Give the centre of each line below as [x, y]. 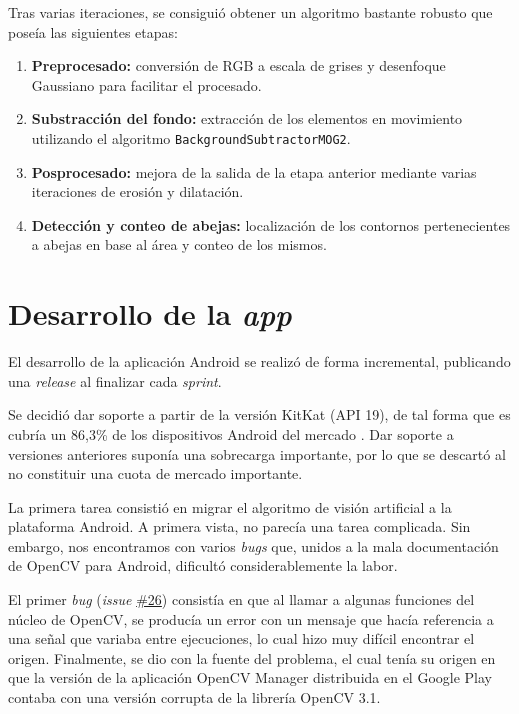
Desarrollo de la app [150, 314]
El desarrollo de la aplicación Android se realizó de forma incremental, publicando [259, 361]
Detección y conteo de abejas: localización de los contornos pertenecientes [271, 224]
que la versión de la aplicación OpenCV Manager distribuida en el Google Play [250, 677]
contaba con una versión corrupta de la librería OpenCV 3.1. [194, 697]
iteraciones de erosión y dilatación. [137, 191]
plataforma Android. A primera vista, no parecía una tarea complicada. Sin [239, 526]
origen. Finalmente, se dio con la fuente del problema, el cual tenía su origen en [252, 657]
